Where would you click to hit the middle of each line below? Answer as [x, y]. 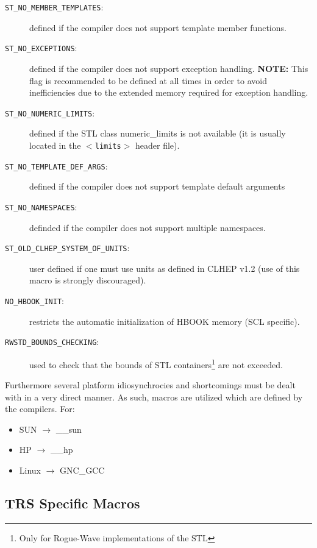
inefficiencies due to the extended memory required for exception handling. [169, 92]
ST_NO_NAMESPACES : [41, 206]
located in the [55, 145]
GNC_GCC [82, 470]
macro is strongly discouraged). [88, 280]
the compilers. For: [40, 409]
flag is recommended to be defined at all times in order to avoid [148, 80]
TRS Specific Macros [73, 503]
